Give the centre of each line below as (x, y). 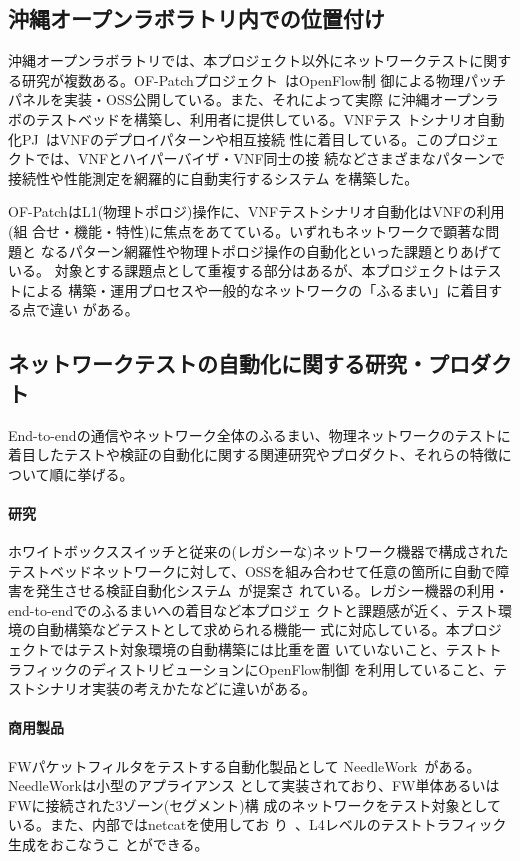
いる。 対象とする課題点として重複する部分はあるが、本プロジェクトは (241, 270)
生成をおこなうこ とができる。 (108, 844)
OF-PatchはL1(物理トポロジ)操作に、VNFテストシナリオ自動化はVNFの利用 (256, 211)
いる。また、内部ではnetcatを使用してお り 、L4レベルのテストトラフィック (257, 824)
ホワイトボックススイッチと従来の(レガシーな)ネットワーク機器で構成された (258, 551)
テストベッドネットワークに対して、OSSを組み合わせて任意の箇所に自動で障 (259, 570)
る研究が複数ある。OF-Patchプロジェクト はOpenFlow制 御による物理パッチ (257, 79)
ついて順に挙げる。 (71, 473)
